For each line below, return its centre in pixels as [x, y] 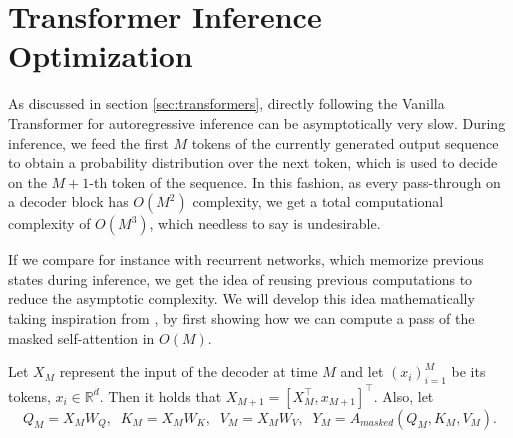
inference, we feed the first [88, 142]
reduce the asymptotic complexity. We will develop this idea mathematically [241, 298]
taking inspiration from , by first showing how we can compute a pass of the [241, 318]
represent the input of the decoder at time [188, 371]
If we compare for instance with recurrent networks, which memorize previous [246, 259]
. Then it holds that [160, 395]
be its [468, 371]
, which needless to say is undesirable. [265, 223]
